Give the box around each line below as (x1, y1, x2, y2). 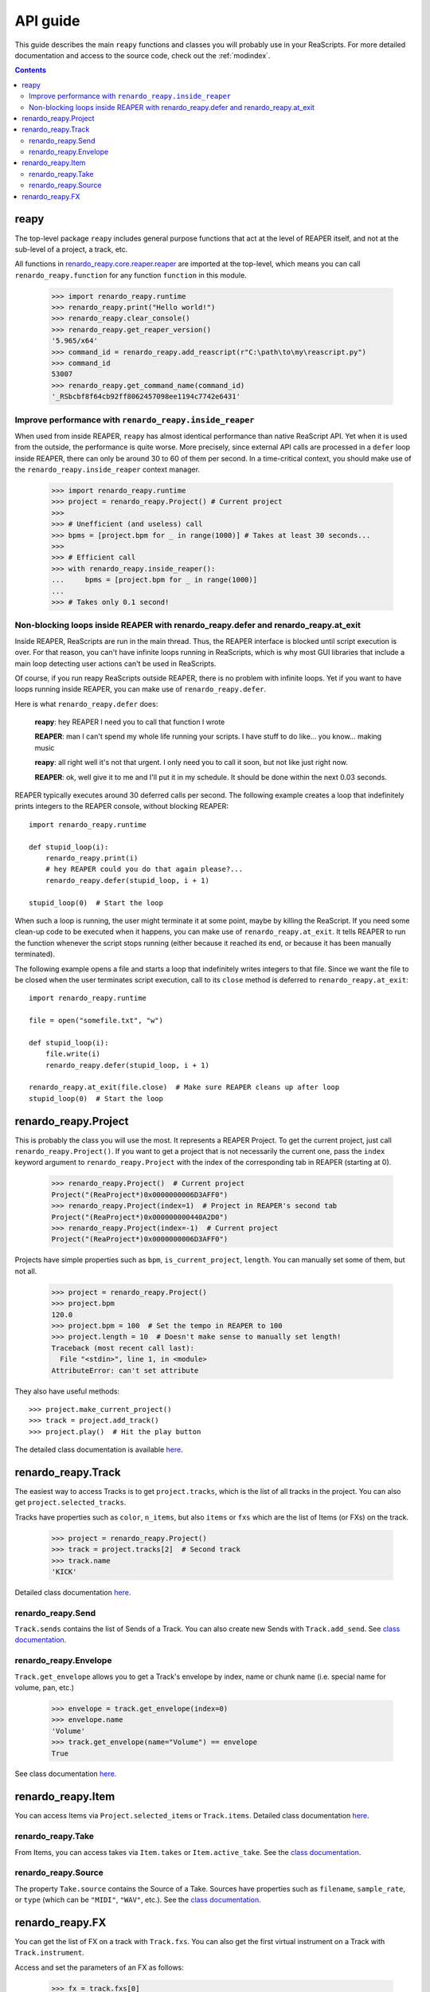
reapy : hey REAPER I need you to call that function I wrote (34, 717, 225, 727)
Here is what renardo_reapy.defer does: (14, 699, 158, 708)
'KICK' (51, 1567, 77, 1576)
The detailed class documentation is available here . (14, 1445, 183, 1454)
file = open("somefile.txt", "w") (29, 1016, 163, 1025)
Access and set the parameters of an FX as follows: (14, 1963, 185, 1972)
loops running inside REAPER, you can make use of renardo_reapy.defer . (14, 684, 267, 694)
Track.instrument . (14, 1948, 84, 1958)
